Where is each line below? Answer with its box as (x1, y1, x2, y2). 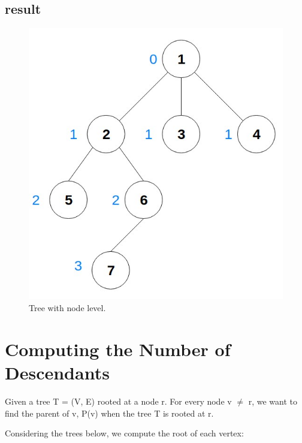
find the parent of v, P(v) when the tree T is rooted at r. (5, 406, 214, 419)
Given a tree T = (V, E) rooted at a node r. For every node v (5, 394, 232, 407)
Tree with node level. (29, 302, 106, 314)
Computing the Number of (5, 336, 231, 361)
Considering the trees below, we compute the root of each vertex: (5, 427, 244, 439)
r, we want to (248, 394, 297, 407)
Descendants (5, 360, 110, 384)
